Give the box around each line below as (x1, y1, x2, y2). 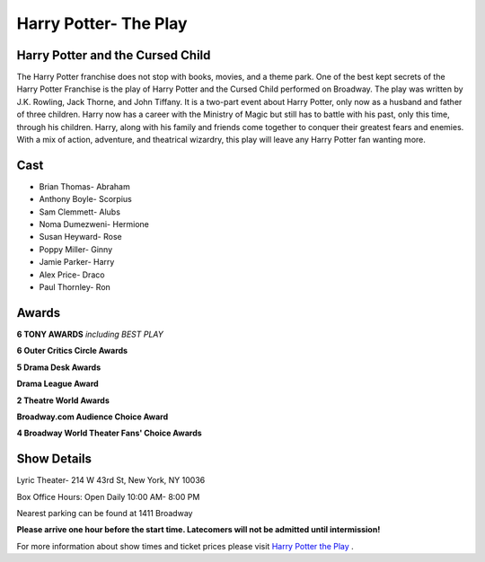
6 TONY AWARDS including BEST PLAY (16, 329, 163, 339)
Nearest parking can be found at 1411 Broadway (16, 507, 193, 518)
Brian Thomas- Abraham (39, 180, 130, 192)
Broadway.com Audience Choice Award (16, 411, 169, 422)
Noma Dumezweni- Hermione (39, 219, 150, 230)
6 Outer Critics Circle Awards (16, 346, 128, 356)
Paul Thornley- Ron (39, 282, 111, 293)
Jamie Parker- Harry (39, 257, 115, 268)
